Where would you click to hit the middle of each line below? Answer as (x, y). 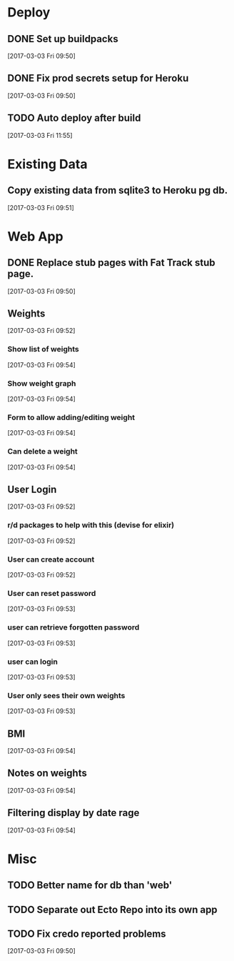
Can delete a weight (43, 452)
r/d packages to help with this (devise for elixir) (91, 525)
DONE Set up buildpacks (63, 39)
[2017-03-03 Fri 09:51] (41, 207)
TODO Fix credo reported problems (87, 934)
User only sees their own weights (66, 695)
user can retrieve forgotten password (73, 627)
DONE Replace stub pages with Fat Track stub (111, 263)
